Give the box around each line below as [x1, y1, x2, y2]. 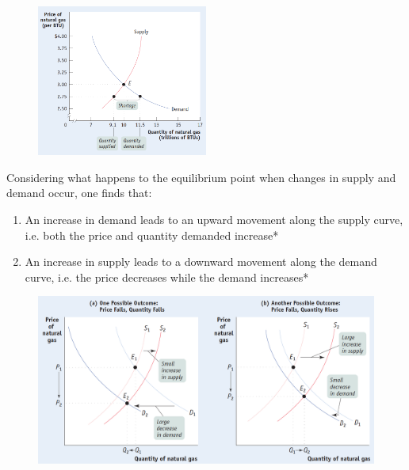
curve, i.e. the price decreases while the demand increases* [25, 268, 309, 285]
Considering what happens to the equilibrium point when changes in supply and [6, 169, 396, 185]
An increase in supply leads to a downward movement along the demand [25, 253, 377, 270]
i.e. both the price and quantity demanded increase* [25, 226, 279, 243]
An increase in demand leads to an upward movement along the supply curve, [25, 211, 403, 228]
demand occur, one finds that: [6, 184, 152, 201]
